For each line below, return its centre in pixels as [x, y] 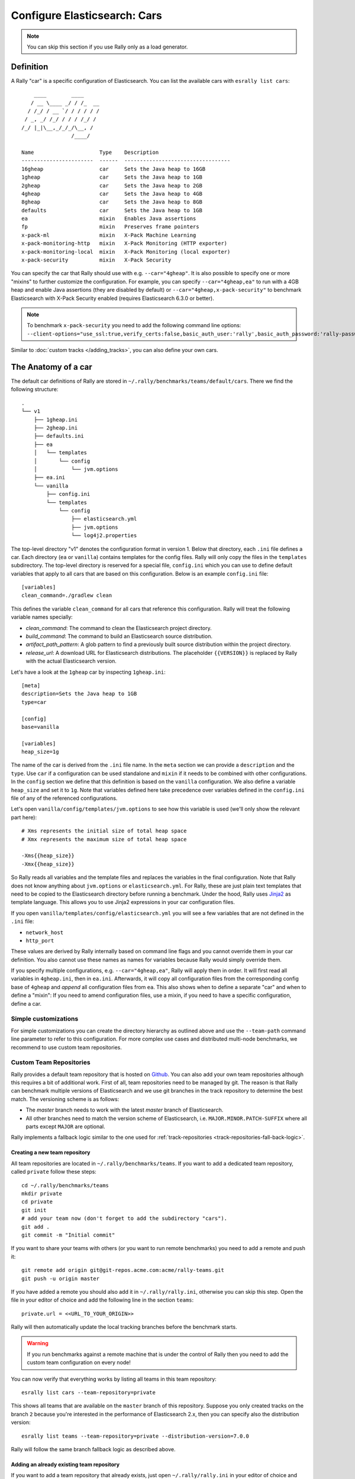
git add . [35, 1227]
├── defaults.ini [59, 436]
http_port [40, 940]
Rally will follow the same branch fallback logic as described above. [93, 1449]
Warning [38, 1344]
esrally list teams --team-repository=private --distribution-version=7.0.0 [135, 1436]
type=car [34, 702]
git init [34, 1210]
